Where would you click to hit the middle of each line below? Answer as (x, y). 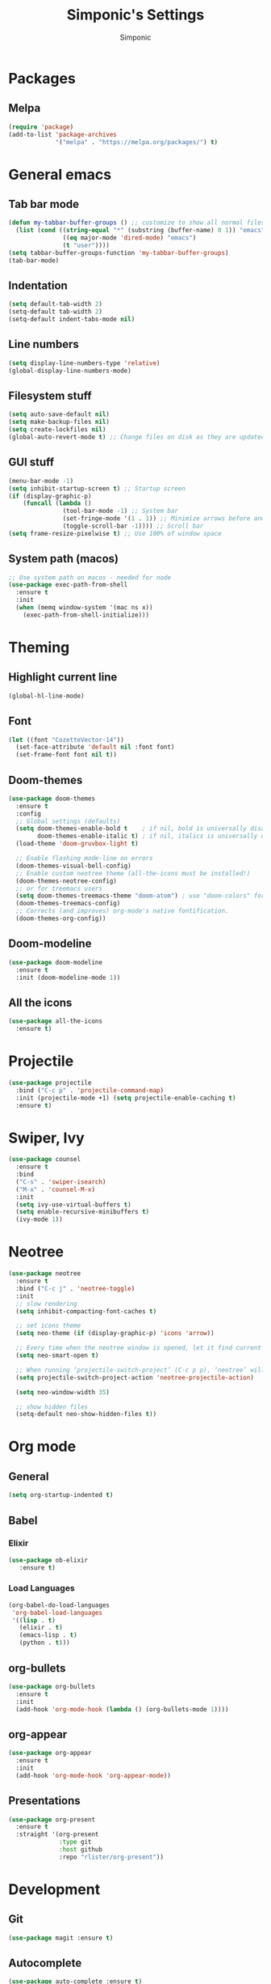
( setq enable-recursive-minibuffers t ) (83, 1212)
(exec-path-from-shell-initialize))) (86, 615)
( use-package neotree (45, 1274)
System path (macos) (64, 559)
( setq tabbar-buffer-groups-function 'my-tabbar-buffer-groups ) (119, 252)
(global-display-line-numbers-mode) (70, 371)
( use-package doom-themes (52, 799)
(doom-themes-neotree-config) (66, 881)
